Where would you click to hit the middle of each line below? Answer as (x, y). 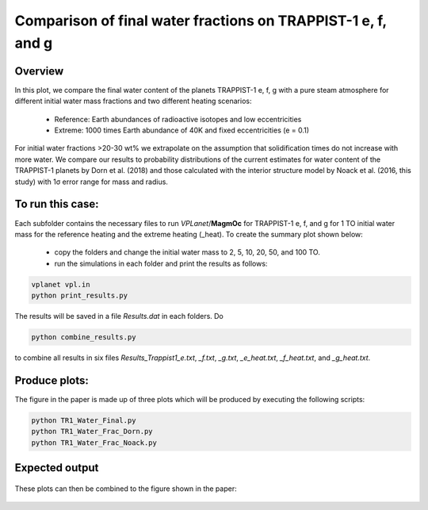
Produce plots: (52, 380)
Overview (39, 71)
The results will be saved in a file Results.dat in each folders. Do (119, 316)
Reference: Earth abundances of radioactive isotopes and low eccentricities (178, 119)
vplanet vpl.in (61, 284)
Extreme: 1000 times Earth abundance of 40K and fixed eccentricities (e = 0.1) (182, 130)
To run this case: (57, 204)
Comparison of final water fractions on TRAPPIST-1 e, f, (201, 21)
